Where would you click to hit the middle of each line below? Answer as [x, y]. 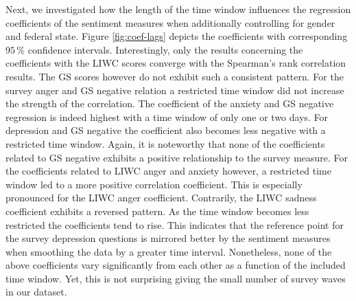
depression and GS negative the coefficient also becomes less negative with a [166, 130]
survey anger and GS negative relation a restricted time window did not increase [175, 90]
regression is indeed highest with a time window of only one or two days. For [167, 116]
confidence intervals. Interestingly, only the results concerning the [165, 49]
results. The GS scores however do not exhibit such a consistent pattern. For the [175, 76]
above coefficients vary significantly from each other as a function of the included [176, 265]
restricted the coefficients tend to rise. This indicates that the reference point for [175, 224]
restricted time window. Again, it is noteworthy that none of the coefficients [165, 143]
